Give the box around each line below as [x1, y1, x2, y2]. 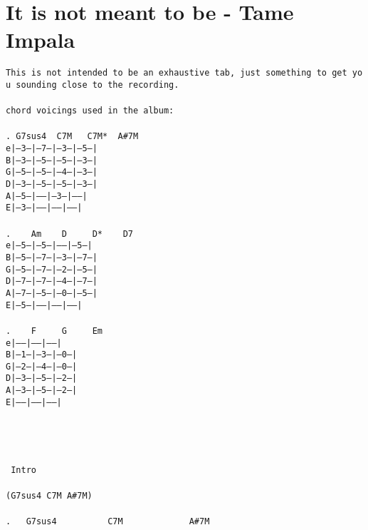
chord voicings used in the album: [6, 106, 174, 116]
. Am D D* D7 [6, 228, 133, 239]
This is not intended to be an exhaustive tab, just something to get [6, 68, 347, 78]
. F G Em [6, 325, 103, 336]
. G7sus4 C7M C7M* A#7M [6, 131, 139, 142]
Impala [6, 25, 75, 54]
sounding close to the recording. [16, 79, 179, 90]
